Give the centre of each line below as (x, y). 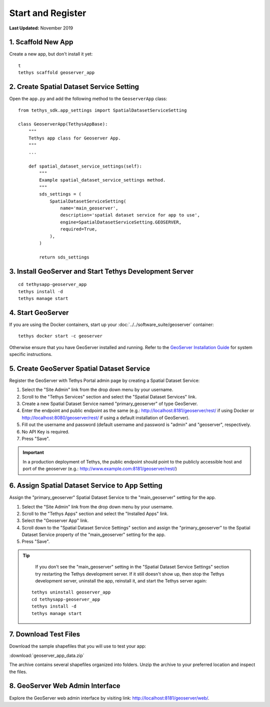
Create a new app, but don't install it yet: (51, 54)
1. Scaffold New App (41, 42)
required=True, (79, 229)
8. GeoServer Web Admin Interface (65, 686)
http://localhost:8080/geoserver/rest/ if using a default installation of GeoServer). (106, 417)
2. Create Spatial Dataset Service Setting (74, 87)
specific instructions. (31, 354)
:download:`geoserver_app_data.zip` (47, 655)
